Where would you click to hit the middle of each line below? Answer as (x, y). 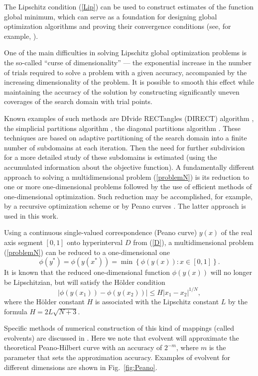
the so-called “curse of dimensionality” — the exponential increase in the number (128, 62)
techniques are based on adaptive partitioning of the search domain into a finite (126, 138)
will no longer (231, 272)
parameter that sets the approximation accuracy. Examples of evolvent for (117, 357)
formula (16, 311)
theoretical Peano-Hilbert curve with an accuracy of (83, 347)
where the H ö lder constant (44, 301)
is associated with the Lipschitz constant (157, 301)
